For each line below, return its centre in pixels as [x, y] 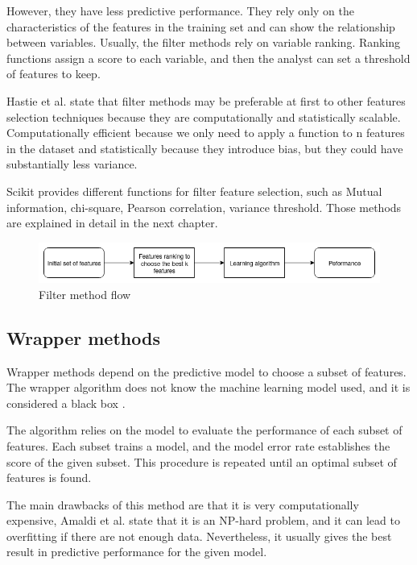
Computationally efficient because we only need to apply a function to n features [206, 133]
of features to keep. [54, 74]
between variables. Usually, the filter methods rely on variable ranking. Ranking [204, 42]
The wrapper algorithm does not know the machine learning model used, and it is [208, 387]
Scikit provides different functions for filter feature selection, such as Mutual [194, 191]
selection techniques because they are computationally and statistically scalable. [204, 116]
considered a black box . [66, 403]
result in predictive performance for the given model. [137, 552]
